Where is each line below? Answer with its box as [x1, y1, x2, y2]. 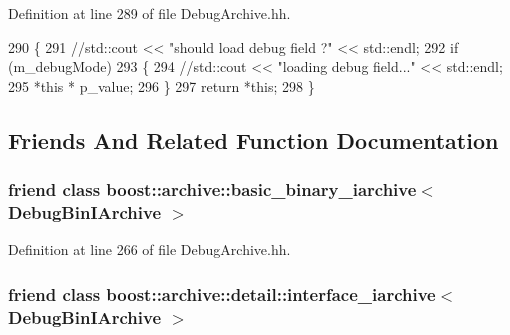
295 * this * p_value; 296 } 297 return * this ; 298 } [8, 75, 315, 96]
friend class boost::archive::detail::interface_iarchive [8, 281, 436, 306]
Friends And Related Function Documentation [8, 124, 499, 155]
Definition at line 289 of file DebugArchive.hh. [8, 3, 291, 23]
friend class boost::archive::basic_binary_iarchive [8, 177, 417, 202]
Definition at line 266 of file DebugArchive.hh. [8, 239, 291, 260]
